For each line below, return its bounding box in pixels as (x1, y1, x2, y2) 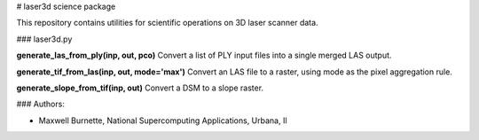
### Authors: (16, 98, 66, 110)
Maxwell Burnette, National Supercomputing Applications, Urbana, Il (38, 115, 287, 126)
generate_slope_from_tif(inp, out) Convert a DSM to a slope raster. (16, 82, 264, 93)
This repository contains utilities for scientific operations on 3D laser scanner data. (16, 18, 318, 28)
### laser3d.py (16, 34, 73, 44)
